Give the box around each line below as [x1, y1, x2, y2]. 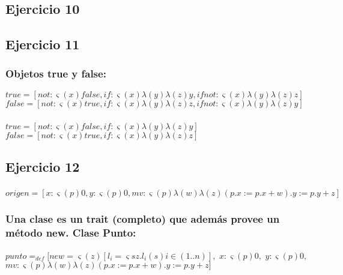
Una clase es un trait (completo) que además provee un [5, 211, 280, 226]
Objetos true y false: [5, 66, 106, 81]
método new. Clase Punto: [5, 225, 136, 240]
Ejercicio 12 [5, 157, 80, 176]
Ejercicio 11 [5, 35, 80, 53]
